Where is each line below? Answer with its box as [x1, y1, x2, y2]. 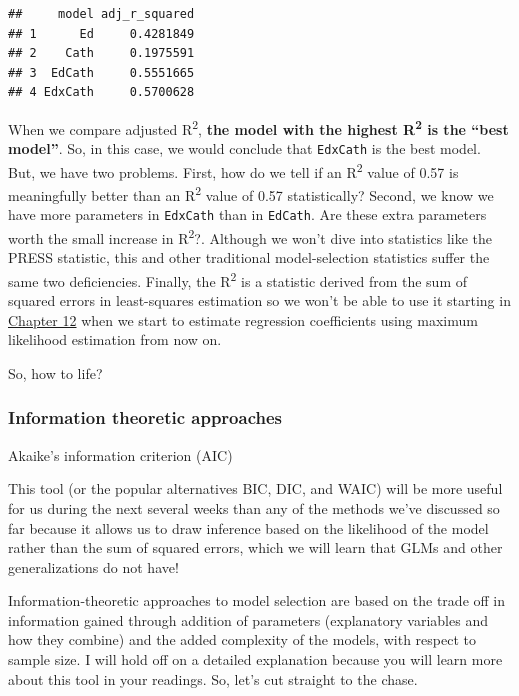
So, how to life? [8, 362, 103, 383]
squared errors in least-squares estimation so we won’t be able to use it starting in [8, 290, 511, 311]
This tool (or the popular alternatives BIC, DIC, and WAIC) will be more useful [8, 478, 503, 499]
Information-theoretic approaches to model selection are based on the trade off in [8, 590, 506, 611]
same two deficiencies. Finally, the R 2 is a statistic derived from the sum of [8, 267, 468, 291]
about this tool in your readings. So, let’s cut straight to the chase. [8, 668, 418, 689]
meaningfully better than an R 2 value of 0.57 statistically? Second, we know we [8, 182, 494, 205]
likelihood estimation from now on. [8, 329, 222, 350]
